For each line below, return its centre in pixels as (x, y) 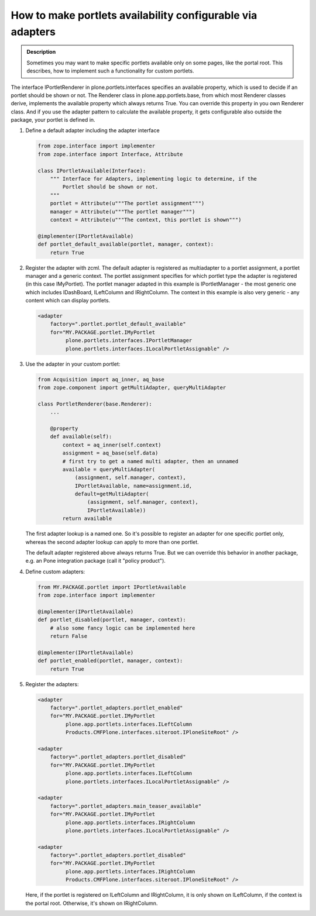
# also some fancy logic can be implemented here (123, 628)
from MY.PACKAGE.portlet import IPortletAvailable (112, 587)
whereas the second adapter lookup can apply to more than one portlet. (112, 542)
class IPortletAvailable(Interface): (92, 171)
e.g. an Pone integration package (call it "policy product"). (96, 561)
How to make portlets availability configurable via (134, 15)
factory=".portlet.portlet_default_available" (118, 324)
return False (69, 636)
